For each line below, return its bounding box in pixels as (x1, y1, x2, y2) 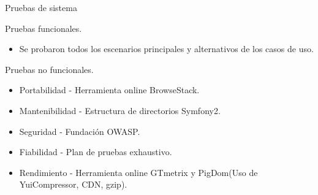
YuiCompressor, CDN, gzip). (19, 178, 127, 191)
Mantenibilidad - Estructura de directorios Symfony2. (19, 104, 221, 117)
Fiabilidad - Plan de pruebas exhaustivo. (19, 145, 172, 158)
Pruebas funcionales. (5, 21, 82, 34)
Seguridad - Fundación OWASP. (19, 124, 140, 137)
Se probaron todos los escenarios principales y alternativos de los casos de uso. (19, 42, 314, 55)
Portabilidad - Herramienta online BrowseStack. (19, 83, 200, 96)
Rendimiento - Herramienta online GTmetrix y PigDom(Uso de (19, 166, 258, 178)
